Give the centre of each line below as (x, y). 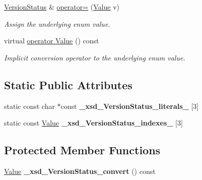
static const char (29, 106)
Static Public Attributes (68, 84)
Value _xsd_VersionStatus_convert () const (80, 171)
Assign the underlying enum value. (57, 23)
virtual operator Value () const (52, 41)
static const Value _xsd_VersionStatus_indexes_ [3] (93, 123)
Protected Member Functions (82, 150)
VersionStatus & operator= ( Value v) (62, 7)
